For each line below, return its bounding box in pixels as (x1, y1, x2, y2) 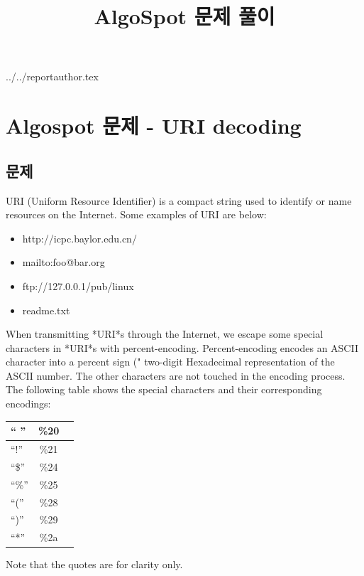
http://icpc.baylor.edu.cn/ (22, 230, 137, 245)
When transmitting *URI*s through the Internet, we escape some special (6, 326, 324, 341)
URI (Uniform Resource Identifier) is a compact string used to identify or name (6, 193, 352, 208)
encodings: (6, 396, 51, 411)
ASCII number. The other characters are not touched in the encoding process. (6, 368, 346, 383)
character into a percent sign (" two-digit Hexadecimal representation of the (6, 354, 335, 369)
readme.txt (22, 302, 70, 317)
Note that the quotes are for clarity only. (6, 557, 183, 572)
